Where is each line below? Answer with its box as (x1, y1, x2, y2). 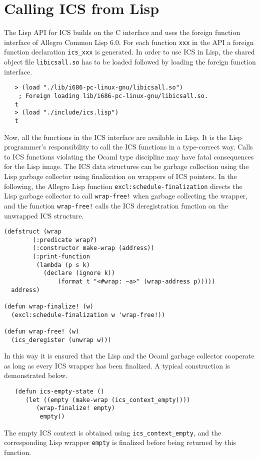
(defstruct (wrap (4, 228, 61, 235)
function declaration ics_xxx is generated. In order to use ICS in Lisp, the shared (4, 46, 255, 57)
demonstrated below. (4, 370, 67, 380)
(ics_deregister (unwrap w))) (11, 336, 111, 343)
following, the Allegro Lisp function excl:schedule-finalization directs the (4, 180, 242, 191)
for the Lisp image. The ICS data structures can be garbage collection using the (4, 161, 249, 171)
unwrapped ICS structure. (4, 210, 84, 220)
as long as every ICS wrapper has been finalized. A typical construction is (4, 360, 230, 370)
